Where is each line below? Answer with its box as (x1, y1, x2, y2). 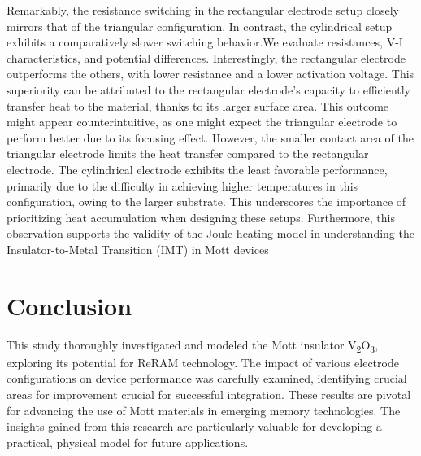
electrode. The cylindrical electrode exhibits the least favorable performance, (7, 160, 388, 178)
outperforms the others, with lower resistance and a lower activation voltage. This (7, 65, 414, 82)
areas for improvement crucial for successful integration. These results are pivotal (7, 385, 411, 402)
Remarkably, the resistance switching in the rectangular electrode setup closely (7, 2, 399, 18)
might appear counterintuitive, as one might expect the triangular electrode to (7, 113, 397, 130)
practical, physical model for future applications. (7, 433, 249, 450)
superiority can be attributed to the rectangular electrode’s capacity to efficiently (7, 81, 410, 98)
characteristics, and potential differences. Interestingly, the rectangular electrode (7, 49, 406, 66)
